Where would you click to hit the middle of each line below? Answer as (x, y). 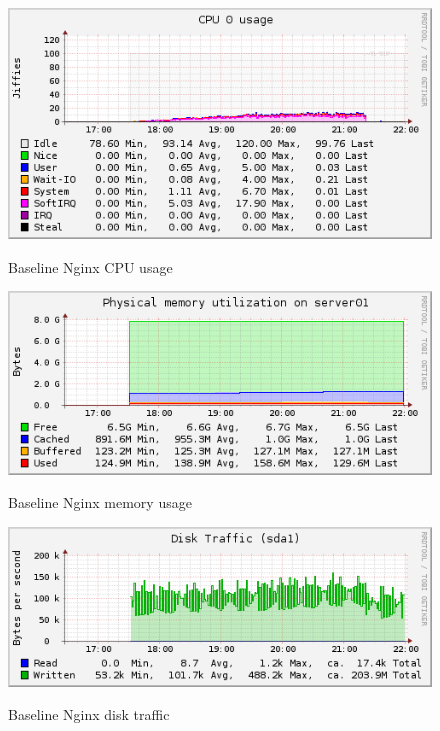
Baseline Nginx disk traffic (89, 714)
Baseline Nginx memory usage (100, 502)
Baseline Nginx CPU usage (90, 266)
